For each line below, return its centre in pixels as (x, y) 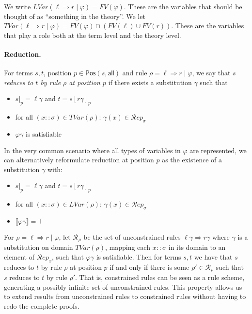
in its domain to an (197, 247)
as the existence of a (192, 160)
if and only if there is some (150, 267)
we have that (213, 256)
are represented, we (218, 150)
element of (19, 256)
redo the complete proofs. (42, 306)
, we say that (211, 73)
